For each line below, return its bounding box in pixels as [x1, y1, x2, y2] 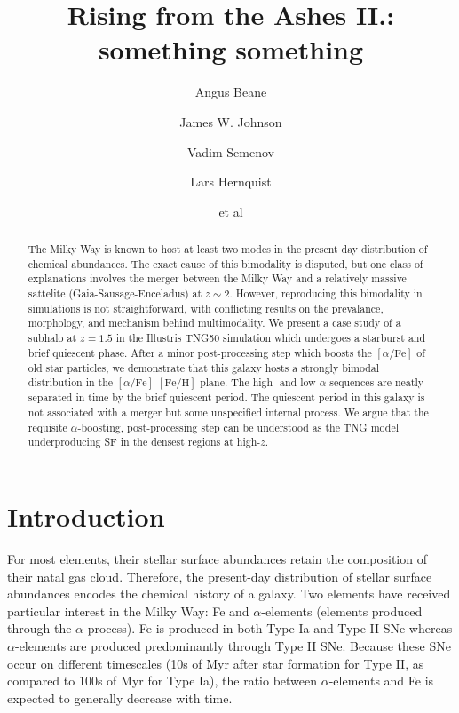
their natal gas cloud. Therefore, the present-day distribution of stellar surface [7, 566, 432, 585]
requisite [28, 419, 67, 434]
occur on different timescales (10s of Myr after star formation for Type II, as [7, 654, 424, 672]
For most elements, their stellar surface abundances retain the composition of [7, 549, 427, 567]
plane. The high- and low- [200, 375, 320, 390]
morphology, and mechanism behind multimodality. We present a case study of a [28, 315, 401, 330]
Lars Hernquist [190, 172, 272, 191]
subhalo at [28, 330, 77, 345]
